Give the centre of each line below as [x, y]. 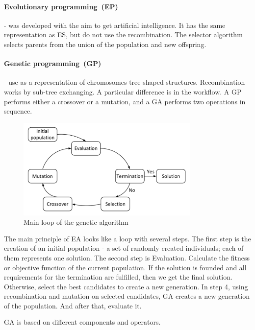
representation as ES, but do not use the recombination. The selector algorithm [123, 35]
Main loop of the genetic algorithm [76, 222]
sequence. [18, 111]
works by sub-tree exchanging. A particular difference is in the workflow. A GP [123, 91]
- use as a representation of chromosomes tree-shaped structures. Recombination [125, 82]
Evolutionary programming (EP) [61, 6]
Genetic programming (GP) [53, 63]
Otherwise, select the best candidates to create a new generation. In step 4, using [126, 286]
